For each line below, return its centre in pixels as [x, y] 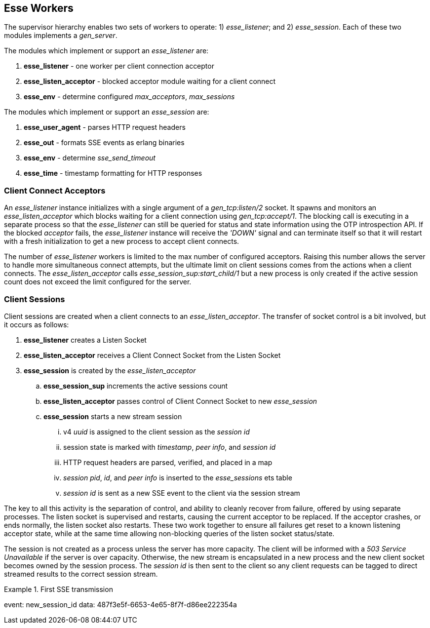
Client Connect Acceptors [55, 190]
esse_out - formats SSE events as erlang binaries [104, 143]
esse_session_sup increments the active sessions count [136, 386]
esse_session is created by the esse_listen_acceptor [110, 370]
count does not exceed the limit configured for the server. [98, 282]
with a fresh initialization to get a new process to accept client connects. [122, 241]
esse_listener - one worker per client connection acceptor [119, 66]
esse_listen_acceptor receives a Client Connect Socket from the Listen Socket [152, 355]
